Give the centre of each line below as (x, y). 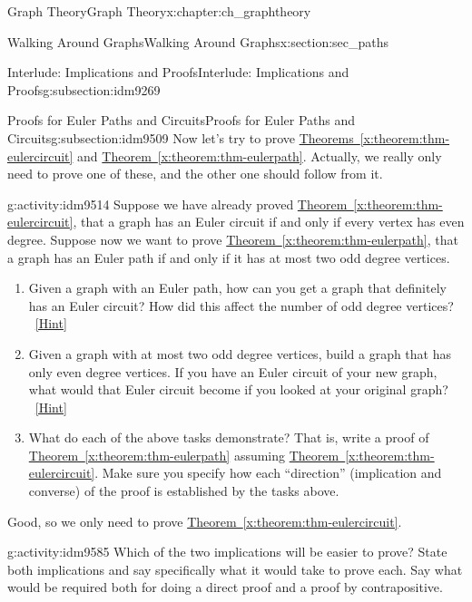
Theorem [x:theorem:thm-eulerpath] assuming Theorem (184, 455)
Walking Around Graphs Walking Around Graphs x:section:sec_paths (198, 41)
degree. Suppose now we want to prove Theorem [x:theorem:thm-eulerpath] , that (233, 239)
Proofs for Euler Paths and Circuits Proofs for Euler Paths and (182, 120)
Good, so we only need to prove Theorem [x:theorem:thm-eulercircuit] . (205, 521)
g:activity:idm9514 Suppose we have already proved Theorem (177, 204)
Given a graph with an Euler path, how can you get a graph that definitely (237, 288)
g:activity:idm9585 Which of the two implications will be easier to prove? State (227, 552)
